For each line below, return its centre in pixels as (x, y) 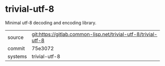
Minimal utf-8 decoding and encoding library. (51, 23)
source (15, 37)
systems (17, 56)
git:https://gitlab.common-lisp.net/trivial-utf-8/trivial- (95, 34)
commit (16, 48)
